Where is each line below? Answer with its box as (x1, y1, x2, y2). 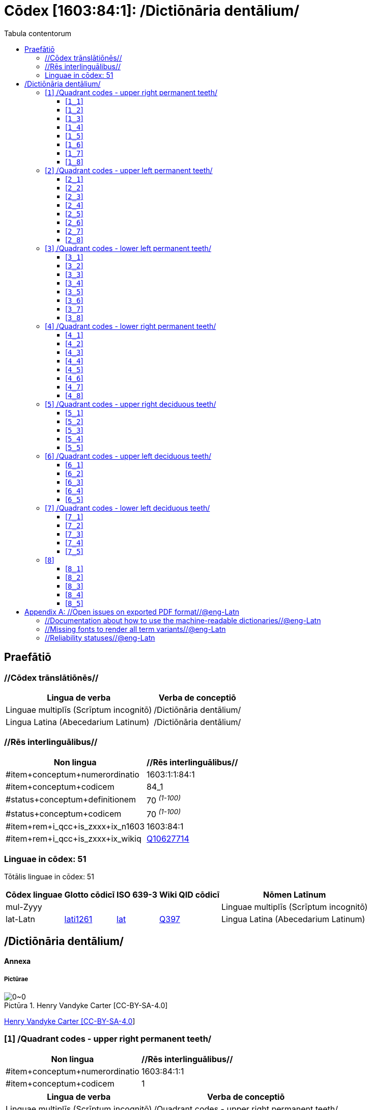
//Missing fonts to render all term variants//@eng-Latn (45, 624, 226, 633)
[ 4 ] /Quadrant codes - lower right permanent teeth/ (45, 321, 216, 330)
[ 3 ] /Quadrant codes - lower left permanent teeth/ (45, 243, 211, 253)
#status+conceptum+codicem (6, 808, 122, 819)
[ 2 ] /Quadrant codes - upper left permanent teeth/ (45, 165, 213, 175)
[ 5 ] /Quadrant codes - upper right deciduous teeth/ (45, 399, 216, 408)
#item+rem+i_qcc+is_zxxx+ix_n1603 (6, 821, 145, 832)
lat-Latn (6, 914, 35, 925)
